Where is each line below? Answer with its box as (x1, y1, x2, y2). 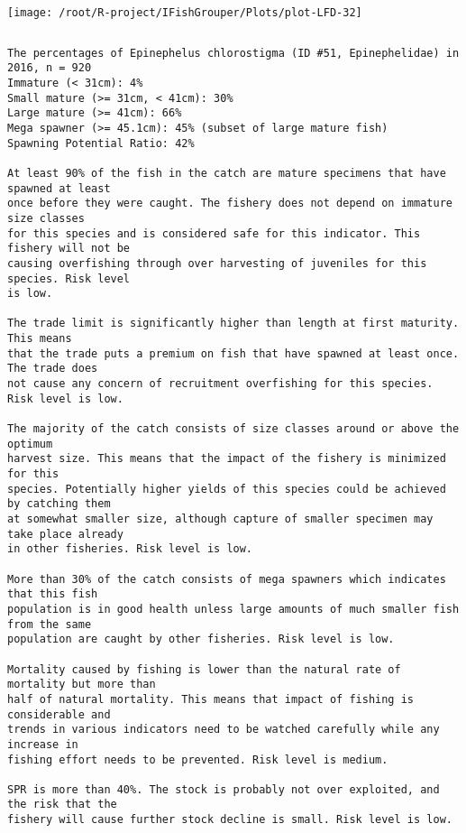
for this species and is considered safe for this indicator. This (7, 227, 421, 240)
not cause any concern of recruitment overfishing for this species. (7, 377, 434, 391)
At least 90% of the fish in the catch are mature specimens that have (7, 166, 446, 180)
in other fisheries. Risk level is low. (7, 542, 253, 556)
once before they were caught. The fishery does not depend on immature (7, 197, 452, 210)
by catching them (7, 497, 111, 511)
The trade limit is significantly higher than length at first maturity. (7, 317, 460, 330)
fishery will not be (7, 242, 131, 255)
